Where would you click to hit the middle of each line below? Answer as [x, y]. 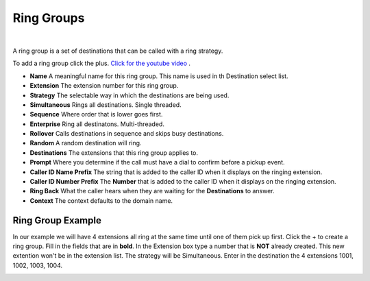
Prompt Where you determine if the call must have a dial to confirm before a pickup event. [157, 162]
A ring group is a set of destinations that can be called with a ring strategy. [118, 51]
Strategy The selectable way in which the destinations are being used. [129, 95]
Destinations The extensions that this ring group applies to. [114, 152]
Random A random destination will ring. [86, 143]
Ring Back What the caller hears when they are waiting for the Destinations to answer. [152, 191]
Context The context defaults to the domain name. [101, 200]
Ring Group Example [57, 220]
